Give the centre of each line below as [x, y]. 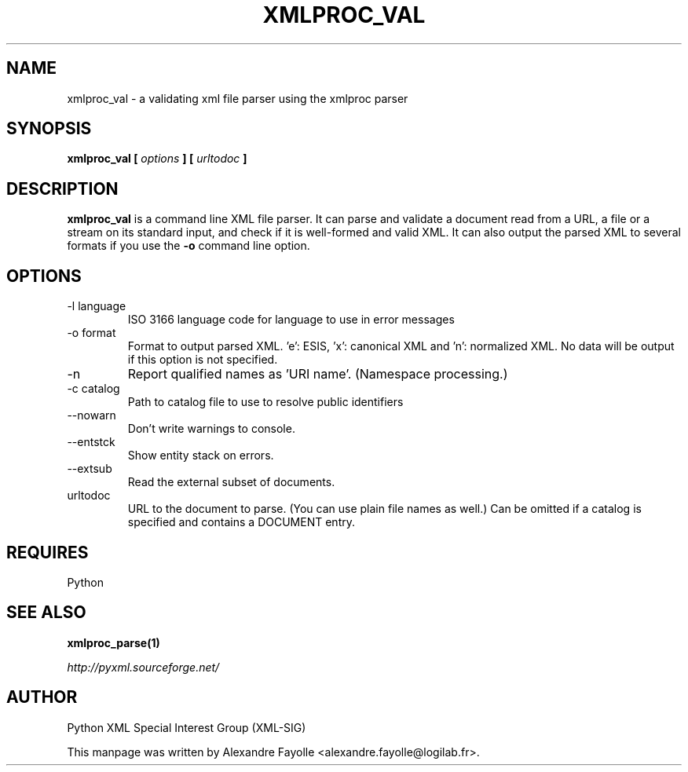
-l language [97, 306]
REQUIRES [48, 552]
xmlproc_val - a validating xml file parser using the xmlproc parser [238, 98]
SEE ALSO [46, 613]
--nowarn [91, 415]
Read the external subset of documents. [231, 482]
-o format [91, 333]
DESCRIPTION [62, 188]
